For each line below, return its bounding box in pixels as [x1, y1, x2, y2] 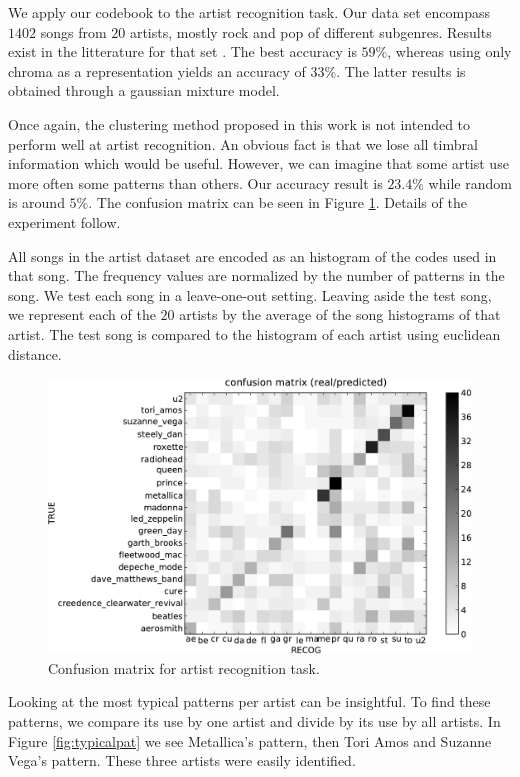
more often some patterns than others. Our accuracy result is [8, 172, 383, 193]
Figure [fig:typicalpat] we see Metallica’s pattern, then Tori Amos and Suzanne [8, 730, 492, 751]
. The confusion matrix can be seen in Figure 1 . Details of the [88, 192, 467, 213]
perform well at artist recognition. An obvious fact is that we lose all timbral [8, 133, 478, 154]
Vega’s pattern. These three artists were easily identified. [8, 750, 356, 771]
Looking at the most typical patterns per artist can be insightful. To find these [8, 691, 491, 712]
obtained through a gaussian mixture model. [8, 80, 280, 101]
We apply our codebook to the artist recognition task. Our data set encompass [8, 2, 490, 22]
